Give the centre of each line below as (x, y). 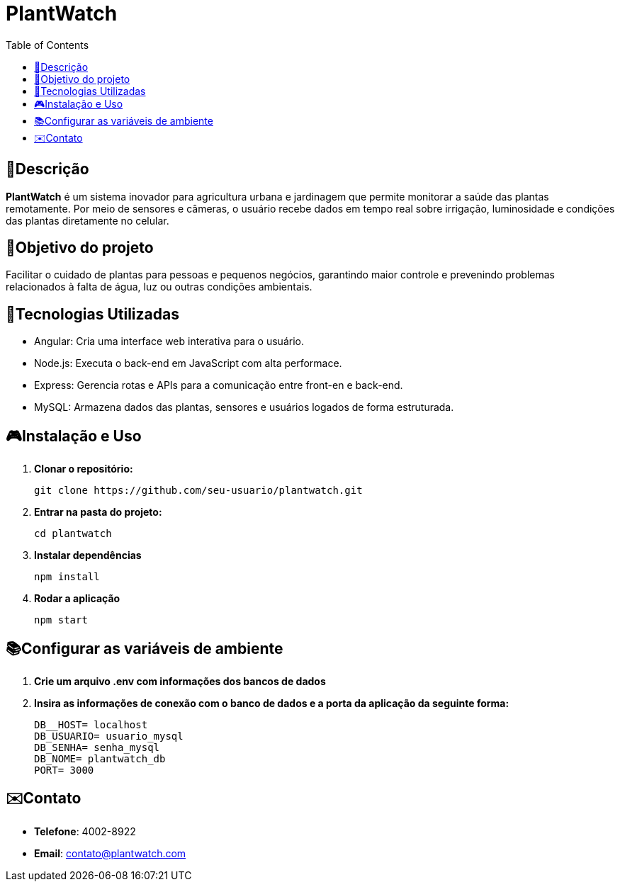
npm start (61, 620)
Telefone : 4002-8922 (85, 831)
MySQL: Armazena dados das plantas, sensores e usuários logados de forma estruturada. (244, 407)
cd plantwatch (73, 534)
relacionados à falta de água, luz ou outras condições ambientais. (159, 287)
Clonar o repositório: (84, 469)
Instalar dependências (88, 555)
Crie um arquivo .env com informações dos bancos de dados (180, 681)
